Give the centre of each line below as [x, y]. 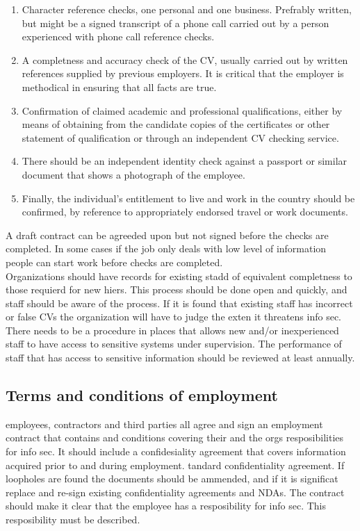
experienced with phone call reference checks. [118, 36]
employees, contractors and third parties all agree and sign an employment [164, 424]
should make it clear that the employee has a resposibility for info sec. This [166, 506]
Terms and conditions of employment [142, 395]
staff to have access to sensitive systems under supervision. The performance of [174, 344]
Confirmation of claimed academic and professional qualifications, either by [182, 110]
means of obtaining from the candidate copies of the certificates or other [176, 124]
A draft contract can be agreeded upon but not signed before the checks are [167, 235]
